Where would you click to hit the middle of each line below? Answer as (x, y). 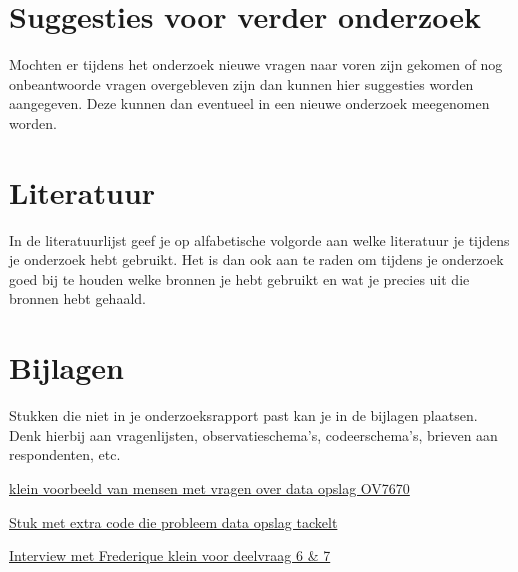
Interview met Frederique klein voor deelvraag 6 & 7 (170, 555)
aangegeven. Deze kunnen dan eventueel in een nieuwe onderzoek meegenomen (249, 103)
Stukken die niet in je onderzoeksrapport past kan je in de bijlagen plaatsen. (243, 415)
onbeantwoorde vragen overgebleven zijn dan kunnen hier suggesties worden (241, 83)
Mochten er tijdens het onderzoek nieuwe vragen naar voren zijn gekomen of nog (256, 64)
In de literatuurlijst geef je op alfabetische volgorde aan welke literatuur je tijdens (259, 239)
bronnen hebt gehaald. (77, 298)
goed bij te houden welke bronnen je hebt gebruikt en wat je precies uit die (239, 278)
